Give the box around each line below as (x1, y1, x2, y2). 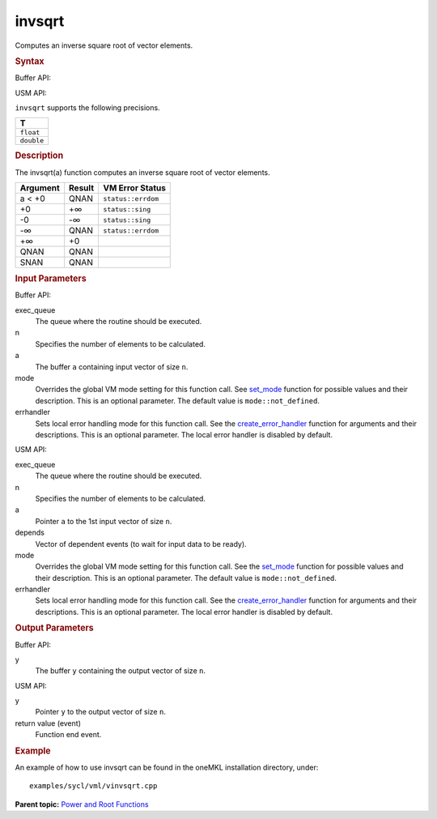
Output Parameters (15, 622, 94, 633)
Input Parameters (15, 273, 87, 284)
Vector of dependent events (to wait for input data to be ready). (35, 539, 247, 548)
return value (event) (15, 718, 81, 728)
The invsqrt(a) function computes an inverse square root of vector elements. (15, 167, 270, 177)
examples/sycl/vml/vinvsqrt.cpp (29, 782, 158, 791)
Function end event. (35, 730, 102, 740)
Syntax (15, 55, 45, 66)
